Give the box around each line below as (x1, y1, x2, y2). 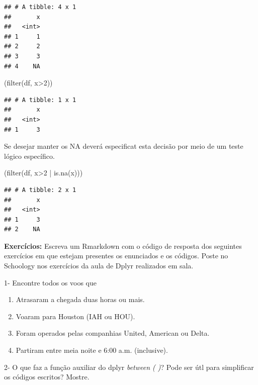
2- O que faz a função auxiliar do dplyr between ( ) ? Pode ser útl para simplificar (4, 361, 254, 372)
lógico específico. (4, 150, 55, 161)
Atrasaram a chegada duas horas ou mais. (16, 294, 145, 305)
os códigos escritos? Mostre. (4, 371, 90, 382)
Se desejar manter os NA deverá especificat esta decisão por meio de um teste (4, 141, 243, 151)
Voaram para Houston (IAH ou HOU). (16, 311, 135, 321)
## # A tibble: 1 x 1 (4, 96, 76, 104)
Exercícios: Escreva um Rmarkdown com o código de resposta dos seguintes (4, 240, 242, 251)
